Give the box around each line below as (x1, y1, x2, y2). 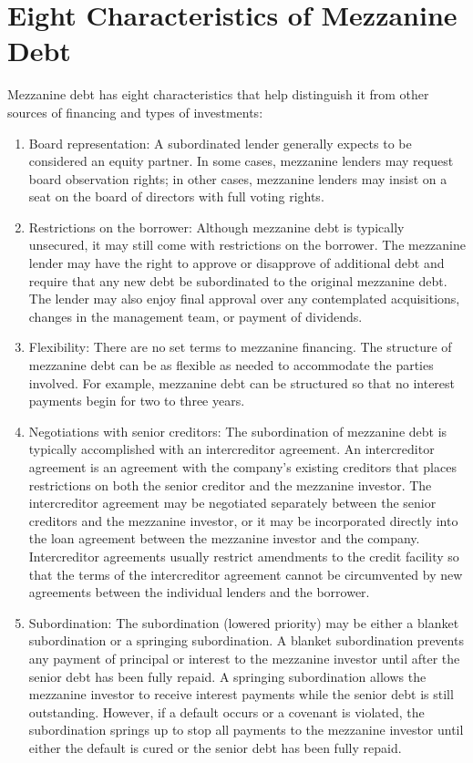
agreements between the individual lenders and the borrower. (28, 583, 370, 602)
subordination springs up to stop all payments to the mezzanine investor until (28, 720, 464, 739)
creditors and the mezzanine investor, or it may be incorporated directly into (28, 510, 458, 530)
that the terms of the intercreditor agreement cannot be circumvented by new (28, 564, 463, 583)
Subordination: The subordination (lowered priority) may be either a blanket (28, 613, 459, 632)
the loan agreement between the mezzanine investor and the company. (28, 529, 420, 548)
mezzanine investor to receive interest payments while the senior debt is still (28, 685, 454, 704)
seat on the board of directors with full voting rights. (28, 187, 324, 206)
